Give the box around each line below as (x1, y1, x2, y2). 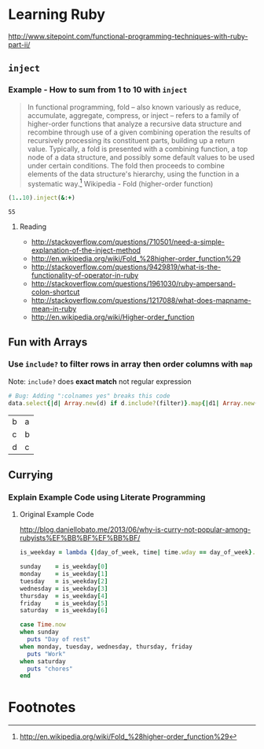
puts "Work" (27, 650, 66, 658)
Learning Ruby (8, 6, 106, 24)
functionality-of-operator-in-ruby (31, 271, 139, 280)
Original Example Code (19, 510, 94, 519)
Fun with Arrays (8, 335, 88, 349)
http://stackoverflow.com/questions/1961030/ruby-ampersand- (31, 279, 236, 289)
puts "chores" (27, 665, 73, 673)
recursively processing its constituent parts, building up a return (27, 135, 236, 145)
